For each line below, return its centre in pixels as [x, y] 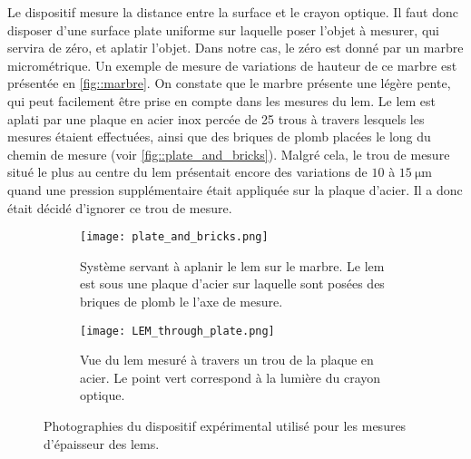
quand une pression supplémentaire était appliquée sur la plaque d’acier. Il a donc [235, 189]
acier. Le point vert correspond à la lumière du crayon [231, 377]
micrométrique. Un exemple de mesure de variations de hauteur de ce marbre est [232, 65]
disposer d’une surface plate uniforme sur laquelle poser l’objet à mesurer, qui [223, 29]
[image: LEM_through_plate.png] [177, 331]
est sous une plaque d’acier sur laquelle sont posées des [232, 283]
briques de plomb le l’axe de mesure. [182, 301]
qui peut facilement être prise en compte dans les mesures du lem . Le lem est [222, 100]
